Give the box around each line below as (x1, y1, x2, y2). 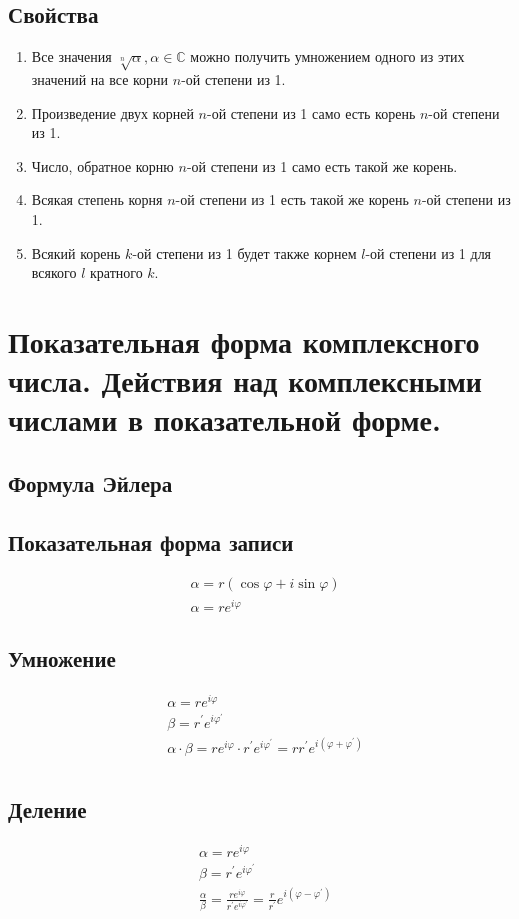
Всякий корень (31, 242, 121, 263)
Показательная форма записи (8, 526, 294, 557)
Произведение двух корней (31, 102, 194, 123)
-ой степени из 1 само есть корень (206, 102, 416, 123)
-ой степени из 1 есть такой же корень (175, 189, 409, 210)
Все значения (31, 46, 112, 67)
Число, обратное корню (31, 155, 174, 176)
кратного (89, 262, 143, 283)
